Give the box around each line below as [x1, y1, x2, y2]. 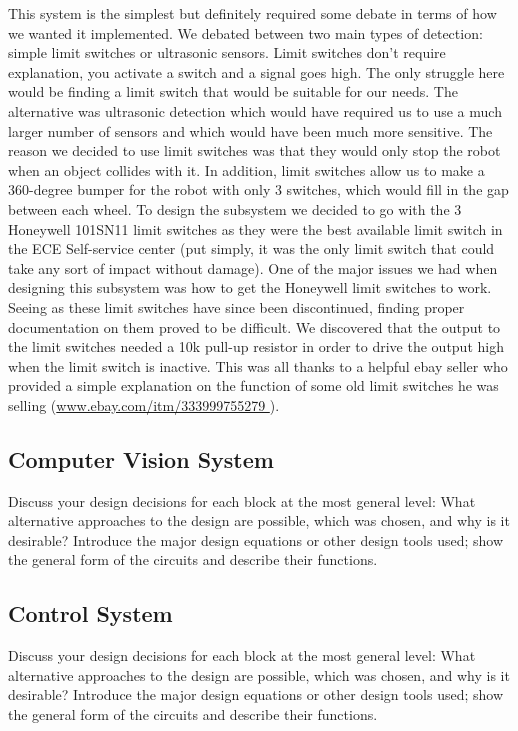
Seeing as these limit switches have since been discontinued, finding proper [8, 296, 465, 317]
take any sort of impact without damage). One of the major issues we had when [8, 257, 498, 278]
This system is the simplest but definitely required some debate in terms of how [8, 3, 497, 23]
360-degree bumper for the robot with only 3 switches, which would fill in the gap [8, 179, 509, 200]
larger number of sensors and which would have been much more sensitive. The [8, 120, 493, 141]
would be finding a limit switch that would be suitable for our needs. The [8, 81, 458, 102]
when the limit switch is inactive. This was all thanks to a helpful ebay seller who [8, 355, 508, 376]
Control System [8, 598, 173, 629]
